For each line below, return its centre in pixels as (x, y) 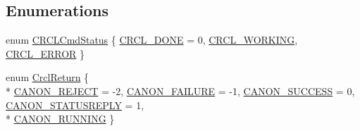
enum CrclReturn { (48, 77)
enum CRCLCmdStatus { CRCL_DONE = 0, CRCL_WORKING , (152, 40)
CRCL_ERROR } (45, 53)
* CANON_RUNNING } (60, 119)
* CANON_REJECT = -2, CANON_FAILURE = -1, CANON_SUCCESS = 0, (180, 91)
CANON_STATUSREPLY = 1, (75, 105)
